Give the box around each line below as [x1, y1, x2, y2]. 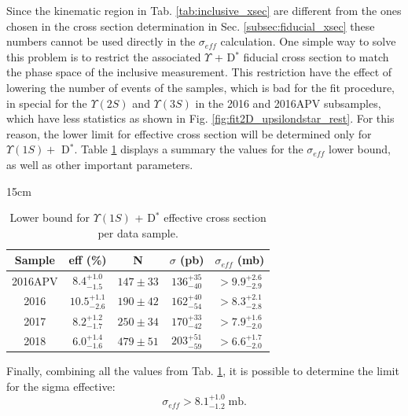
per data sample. [97, 224, 178, 241]
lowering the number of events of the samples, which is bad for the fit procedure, [6, 79, 395, 95]
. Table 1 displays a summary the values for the [74, 141, 303, 157]
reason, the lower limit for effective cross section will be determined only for [6, 125, 372, 142]
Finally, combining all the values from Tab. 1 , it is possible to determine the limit [6, 363, 399, 379]
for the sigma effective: [6, 377, 116, 394]
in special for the [6, 94, 87, 111]
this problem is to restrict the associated [6, 48, 201, 64]
